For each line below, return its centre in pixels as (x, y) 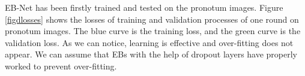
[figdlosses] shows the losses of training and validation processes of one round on (152, 19)
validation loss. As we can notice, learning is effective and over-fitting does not (149, 42)
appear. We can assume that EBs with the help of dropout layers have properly (151, 54)
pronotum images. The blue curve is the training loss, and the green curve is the (153, 31)
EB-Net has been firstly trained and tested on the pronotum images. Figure (144, 7)
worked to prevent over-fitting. (61, 66)
